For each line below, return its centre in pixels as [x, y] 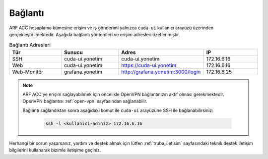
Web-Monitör [28, 72]
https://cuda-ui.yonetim [149, 65]
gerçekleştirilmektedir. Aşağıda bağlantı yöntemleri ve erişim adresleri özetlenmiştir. [95, 34]
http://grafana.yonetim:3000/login [161, 72]
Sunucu [73, 52]
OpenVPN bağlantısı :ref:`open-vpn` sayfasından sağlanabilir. [85, 101]
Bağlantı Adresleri [30, 45]
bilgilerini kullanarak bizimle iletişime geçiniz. [55, 150]
